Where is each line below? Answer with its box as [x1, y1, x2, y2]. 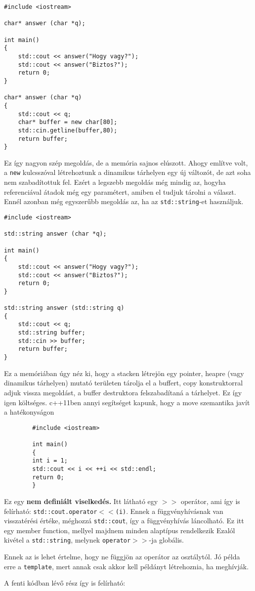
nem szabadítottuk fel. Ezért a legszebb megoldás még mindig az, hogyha [4, 177, 226, 187]
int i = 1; [32, 457, 68, 464]
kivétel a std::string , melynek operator [4, 535, 131, 545]
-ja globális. [149, 535, 184, 545]
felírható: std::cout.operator [4, 506, 97, 516]
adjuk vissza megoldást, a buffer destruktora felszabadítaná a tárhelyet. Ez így [4, 387, 242, 397]
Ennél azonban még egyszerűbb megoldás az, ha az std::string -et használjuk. [4, 196, 244, 207]
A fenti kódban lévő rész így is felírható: [4, 578, 126, 588]
